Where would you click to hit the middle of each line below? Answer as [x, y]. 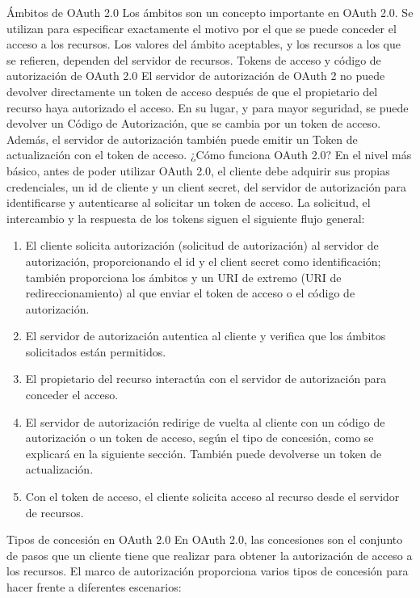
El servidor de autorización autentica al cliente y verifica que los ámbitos [206, 336]
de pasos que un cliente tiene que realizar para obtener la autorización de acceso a [210, 555]
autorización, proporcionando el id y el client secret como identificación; [203, 261]
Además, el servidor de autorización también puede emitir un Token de [182, 139]
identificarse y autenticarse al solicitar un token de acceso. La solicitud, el [189, 202]
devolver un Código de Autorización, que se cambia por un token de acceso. [194, 123]
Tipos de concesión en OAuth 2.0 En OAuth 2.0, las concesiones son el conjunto [205, 539]
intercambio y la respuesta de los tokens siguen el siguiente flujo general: [186, 218]
